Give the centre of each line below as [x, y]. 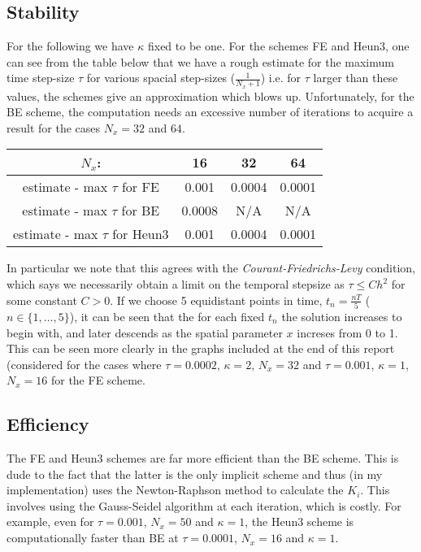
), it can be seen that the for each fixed [167, 316]
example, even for [50, 522]
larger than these [356, 78]
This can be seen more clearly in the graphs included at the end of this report [201, 348]
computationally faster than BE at [93, 538]
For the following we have [70, 46]
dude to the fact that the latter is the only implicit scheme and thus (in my [195, 474]
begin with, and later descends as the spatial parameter [145, 332]
